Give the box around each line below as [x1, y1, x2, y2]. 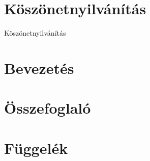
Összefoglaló [4, 97, 91, 118]
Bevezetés [4, 57, 74, 78]
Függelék [4, 137, 68, 158]
